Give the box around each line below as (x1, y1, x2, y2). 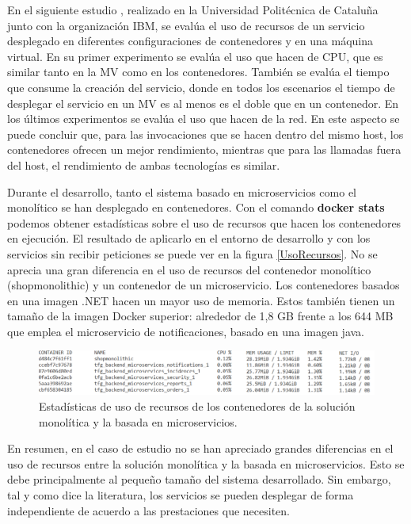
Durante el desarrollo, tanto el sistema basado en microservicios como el (7, 183, 357, 200)
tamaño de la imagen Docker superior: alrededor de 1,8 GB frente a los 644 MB (7, 308, 394, 324)
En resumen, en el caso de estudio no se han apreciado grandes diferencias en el (7, 440, 394, 457)
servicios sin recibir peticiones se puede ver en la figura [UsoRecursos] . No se (7, 245, 378, 262)
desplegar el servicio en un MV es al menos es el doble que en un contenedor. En (7, 94, 399, 111)
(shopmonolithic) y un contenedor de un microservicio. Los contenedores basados (7, 277, 400, 293)
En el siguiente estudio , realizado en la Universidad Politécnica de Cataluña (7, 2, 379, 17)
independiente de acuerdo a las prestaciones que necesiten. (7, 502, 290, 518)
